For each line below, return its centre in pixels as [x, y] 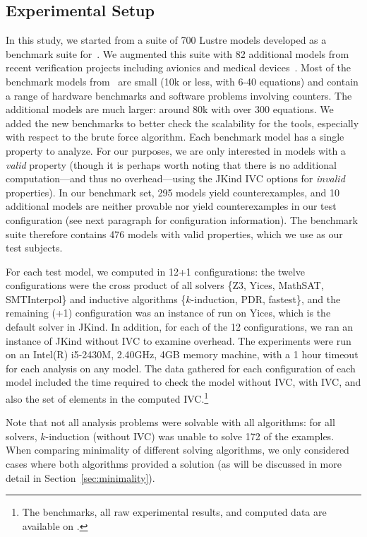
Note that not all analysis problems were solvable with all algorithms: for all [170, 422]
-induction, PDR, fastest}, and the [266, 299]
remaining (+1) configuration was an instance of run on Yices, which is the [168, 313]
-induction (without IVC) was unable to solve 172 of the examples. [190, 436]
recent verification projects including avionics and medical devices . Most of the [178, 67]
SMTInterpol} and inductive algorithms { [96, 299]
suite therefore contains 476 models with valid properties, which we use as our [174, 234]
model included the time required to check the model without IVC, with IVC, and [183, 382]
